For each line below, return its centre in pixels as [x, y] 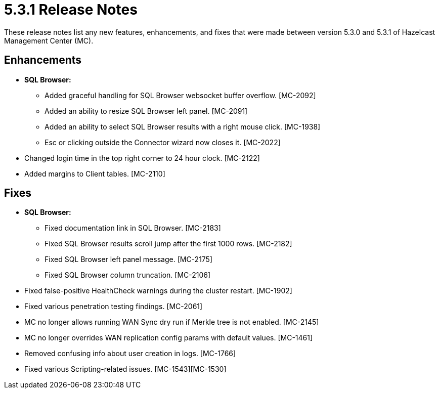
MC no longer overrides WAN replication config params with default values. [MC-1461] [169, 338]
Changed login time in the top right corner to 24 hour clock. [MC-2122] [142, 158]
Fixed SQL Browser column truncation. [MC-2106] [128, 275]
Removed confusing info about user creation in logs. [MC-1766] [130, 354]
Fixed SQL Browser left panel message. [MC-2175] [129, 259]
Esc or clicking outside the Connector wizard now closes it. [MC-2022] [163, 142]
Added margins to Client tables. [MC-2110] [95, 173]
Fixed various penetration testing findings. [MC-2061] [114, 307]
